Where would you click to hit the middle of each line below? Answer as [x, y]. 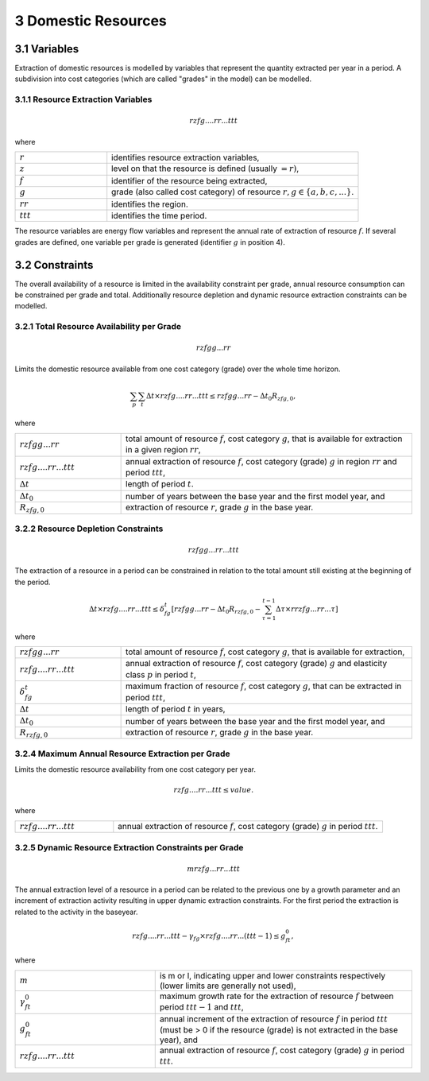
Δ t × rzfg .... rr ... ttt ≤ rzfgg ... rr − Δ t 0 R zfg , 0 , [221, 397]
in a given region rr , [164, 450]
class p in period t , [161, 674]
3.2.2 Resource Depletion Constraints [89, 529]
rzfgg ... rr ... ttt [214, 550]
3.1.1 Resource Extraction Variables [83, 99]
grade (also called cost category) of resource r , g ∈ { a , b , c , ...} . [233, 192]
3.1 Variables [47, 49]
